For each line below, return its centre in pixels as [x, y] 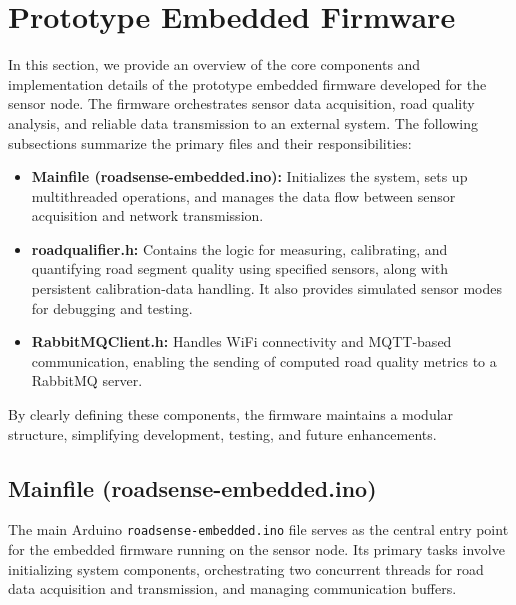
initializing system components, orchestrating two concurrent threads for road [246, 568]
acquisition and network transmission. [147, 215]
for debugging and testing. [112, 307]
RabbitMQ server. [87, 380]
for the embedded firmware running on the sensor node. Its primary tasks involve [256, 549]
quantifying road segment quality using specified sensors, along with [240, 268]
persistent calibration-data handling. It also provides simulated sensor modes [266, 288]
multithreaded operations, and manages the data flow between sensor [243, 195]
